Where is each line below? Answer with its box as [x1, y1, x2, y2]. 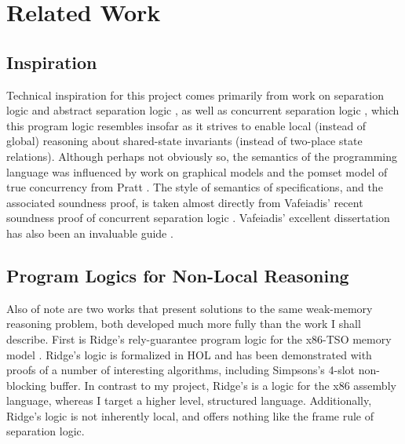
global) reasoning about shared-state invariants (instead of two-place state [6, 133, 363, 149]
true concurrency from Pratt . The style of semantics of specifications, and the [6, 179, 383, 195]
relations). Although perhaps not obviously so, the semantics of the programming [6, 147, 398, 164]
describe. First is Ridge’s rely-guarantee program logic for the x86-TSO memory [6, 330, 392, 347]
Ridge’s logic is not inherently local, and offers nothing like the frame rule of [6, 407, 374, 424]
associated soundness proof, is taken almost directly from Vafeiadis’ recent [6, 194, 363, 210]
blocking [6, 377, 46, 393]
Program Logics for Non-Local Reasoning [6, 263, 349, 287]
